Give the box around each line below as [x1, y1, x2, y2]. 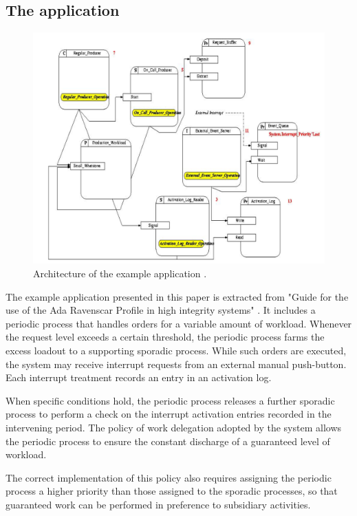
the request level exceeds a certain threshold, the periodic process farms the [6, 330, 325, 344]
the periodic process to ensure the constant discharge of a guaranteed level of [6, 433, 330, 448]
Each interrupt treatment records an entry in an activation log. [6, 370, 272, 385]
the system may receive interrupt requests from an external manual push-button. [6, 356, 347, 371]
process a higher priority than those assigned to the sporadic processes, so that [6, 484, 338, 498]
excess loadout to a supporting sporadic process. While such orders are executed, [6, 343, 347, 357]
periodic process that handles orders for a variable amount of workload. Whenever [6, 316, 352, 330]
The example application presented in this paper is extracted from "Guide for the [6, 289, 349, 303]
